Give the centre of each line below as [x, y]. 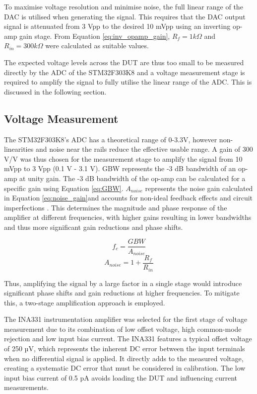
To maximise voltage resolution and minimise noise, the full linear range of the [124, 6]
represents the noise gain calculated [199, 188]
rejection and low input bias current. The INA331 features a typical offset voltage [128, 339]
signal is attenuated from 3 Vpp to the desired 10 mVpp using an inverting [117, 26]
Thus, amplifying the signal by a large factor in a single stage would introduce [123, 283]
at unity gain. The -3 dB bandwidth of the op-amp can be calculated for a [132, 178]
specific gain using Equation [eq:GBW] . [64, 188]
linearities [19, 149]
